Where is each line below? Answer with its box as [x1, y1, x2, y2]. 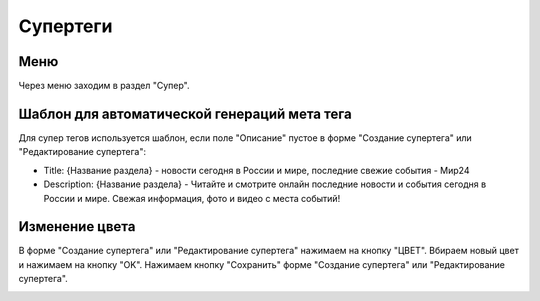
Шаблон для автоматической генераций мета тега [18, 105, 352, 122]
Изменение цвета [18, 218, 136, 235]
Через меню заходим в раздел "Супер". [18, 80, 190, 92]
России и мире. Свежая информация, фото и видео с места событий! [43, 192, 341, 204]
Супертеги [18, 15, 113, 37]
